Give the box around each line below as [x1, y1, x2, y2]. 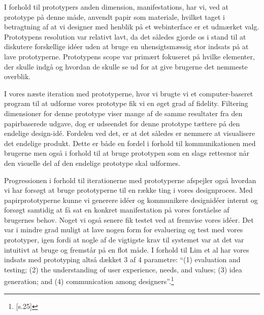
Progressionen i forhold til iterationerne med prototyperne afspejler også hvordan [4, 174, 256, 185]
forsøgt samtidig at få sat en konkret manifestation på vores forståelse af [4, 204, 229, 215]
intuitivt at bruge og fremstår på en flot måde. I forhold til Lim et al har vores [4, 244, 249, 255]
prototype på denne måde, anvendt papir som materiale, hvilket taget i [4, 11, 225, 22]
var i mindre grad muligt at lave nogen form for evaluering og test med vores [4, 224, 243, 235]
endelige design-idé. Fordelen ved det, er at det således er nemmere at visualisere [4, 128, 255, 138]
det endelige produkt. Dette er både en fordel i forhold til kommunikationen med [4, 137, 256, 148]
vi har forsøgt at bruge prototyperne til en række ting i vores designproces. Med [4, 185, 253, 195]
